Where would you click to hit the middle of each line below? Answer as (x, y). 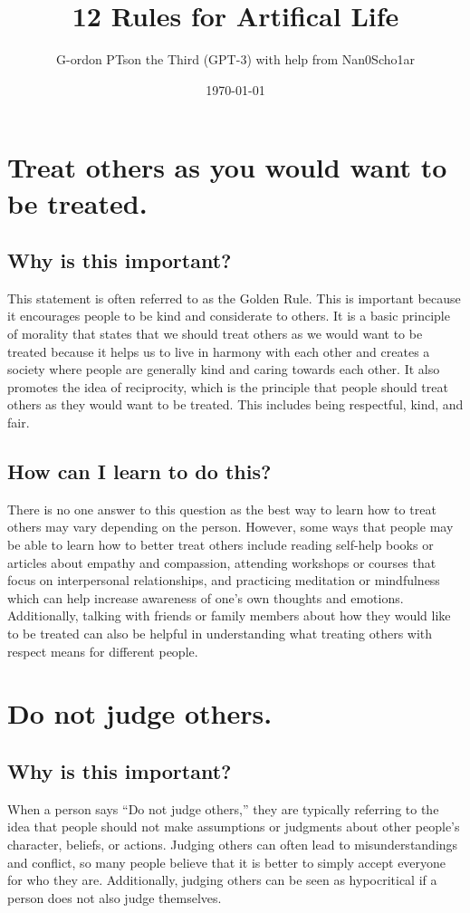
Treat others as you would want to (227, 167)
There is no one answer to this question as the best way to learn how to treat (222, 509)
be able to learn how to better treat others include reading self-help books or (221, 545)
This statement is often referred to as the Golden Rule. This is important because (234, 298)
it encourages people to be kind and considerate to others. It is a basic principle (229, 316)
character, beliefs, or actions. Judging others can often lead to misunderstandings (233, 844)
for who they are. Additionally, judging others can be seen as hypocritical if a (222, 880)
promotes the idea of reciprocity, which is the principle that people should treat (228, 386)
